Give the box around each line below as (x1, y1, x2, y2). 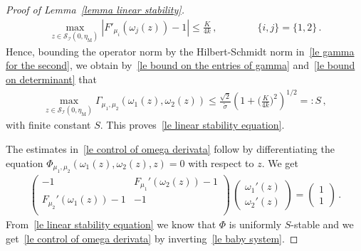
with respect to (188, 155, 254, 170)
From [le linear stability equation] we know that (6, 216, 216, 231)
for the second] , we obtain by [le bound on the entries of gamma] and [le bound (6, 58, 355, 73)
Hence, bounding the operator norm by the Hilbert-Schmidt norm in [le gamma (6, 43, 355, 58)
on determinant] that (6, 72, 98, 87)
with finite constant (6, 117, 91, 132)
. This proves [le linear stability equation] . (100, 117, 285, 132)
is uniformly (229, 216, 282, 231)
